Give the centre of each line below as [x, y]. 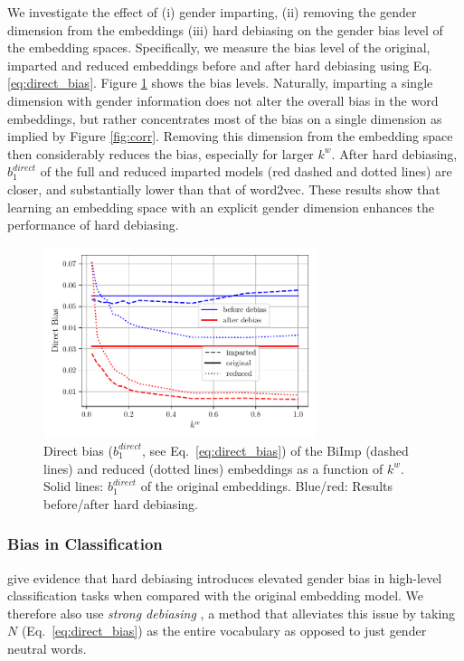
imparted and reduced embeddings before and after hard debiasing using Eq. [220, 65]
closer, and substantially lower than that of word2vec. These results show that [224, 189]
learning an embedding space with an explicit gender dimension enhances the [221, 207]
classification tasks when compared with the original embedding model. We [216, 595]
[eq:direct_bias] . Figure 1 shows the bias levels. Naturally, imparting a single [220, 83]
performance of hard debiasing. [93, 225]
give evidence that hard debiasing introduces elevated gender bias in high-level [225, 577]
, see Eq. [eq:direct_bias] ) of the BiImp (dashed [275, 450]
